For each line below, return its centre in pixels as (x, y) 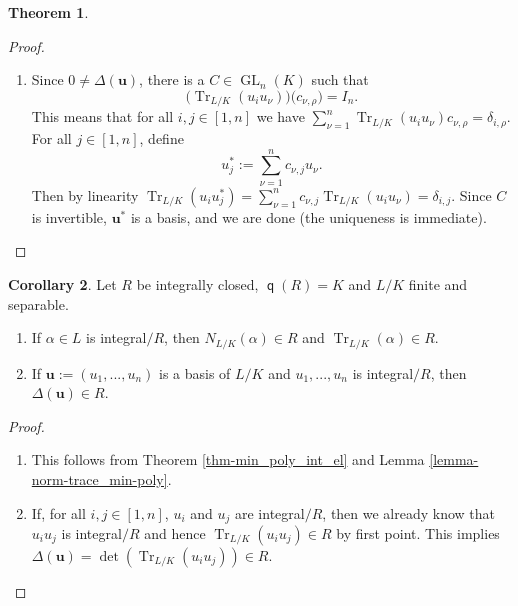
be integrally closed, (197, 283)
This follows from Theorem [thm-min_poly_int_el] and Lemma (228, 459)
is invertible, (69, 216)
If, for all (58, 512)
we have (280, 116)
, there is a (172, 79)
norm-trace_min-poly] (99, 478)
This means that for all (102, 116)
